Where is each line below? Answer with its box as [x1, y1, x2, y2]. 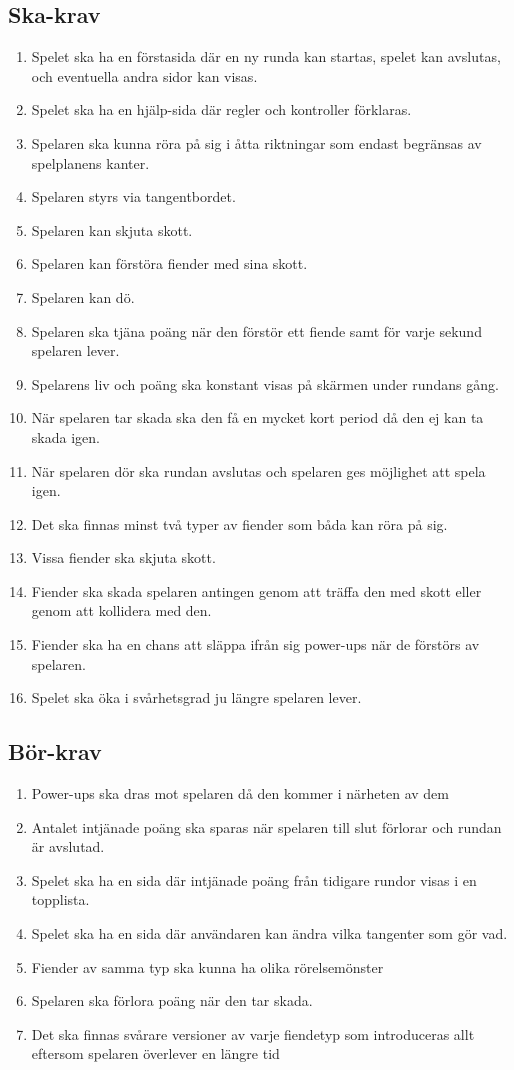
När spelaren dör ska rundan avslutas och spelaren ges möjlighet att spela [31, 460, 486, 481]
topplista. [31, 889, 90, 910]
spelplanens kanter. [31, 152, 150, 173]
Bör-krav [8, 736, 102, 767]
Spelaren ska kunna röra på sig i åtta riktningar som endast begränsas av [31, 132, 482, 153]
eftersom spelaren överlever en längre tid [31, 1043, 280, 1064]
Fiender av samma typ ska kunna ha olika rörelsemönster [31, 956, 384, 977]
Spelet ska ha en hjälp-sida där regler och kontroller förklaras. [31, 99, 412, 120]
